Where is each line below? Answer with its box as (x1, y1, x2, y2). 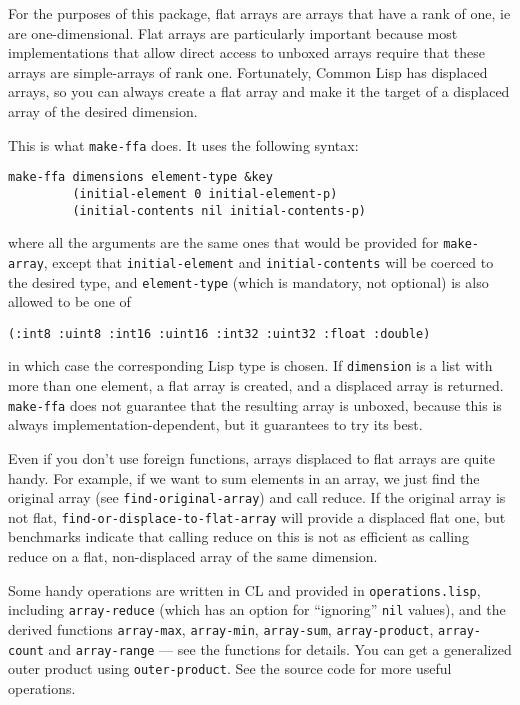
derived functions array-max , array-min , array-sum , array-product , (8, 618, 434, 639)
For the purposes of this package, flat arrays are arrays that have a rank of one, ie (8, 3, 511, 23)
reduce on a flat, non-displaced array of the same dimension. (8, 546, 378, 566)
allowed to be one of (8, 291, 131, 312)
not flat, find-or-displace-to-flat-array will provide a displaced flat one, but (8, 506, 506, 527)
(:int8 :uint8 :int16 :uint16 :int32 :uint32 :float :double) (8, 326, 431, 341)
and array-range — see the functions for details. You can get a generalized (48, 638, 512, 659)
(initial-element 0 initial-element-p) (72, 186, 338, 201)
